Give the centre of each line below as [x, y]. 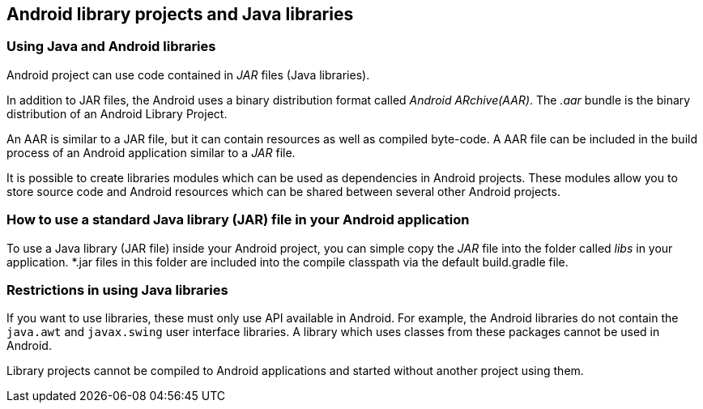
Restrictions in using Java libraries [117, 290]
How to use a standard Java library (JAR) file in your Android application [238, 220]
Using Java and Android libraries [111, 47]
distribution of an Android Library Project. [117, 113]
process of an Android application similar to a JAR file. [151, 152]
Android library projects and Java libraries [180, 14]
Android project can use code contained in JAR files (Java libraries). [188, 75]
